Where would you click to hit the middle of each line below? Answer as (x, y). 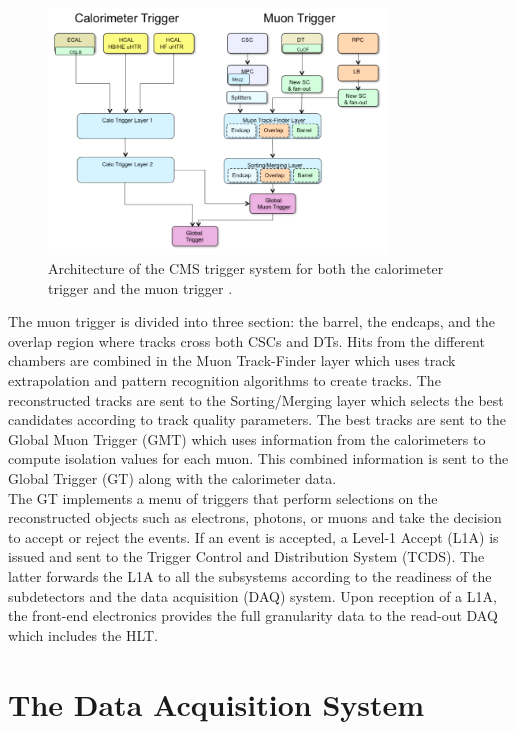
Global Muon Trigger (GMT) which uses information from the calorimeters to (247, 438)
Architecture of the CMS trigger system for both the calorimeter (246, 268)
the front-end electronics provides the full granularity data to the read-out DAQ (253, 615)
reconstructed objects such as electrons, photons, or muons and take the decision (255, 517)
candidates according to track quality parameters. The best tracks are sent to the (257, 419)
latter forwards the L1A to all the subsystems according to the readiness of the (250, 576)
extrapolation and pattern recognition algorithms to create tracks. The (224, 380)
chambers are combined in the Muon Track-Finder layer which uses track (232, 360)
